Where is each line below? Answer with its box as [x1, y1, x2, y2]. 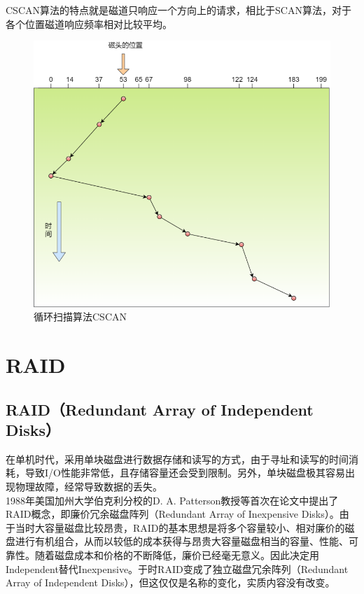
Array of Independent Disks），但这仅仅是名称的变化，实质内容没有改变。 [6, 575, 335, 590]
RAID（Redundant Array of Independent [6, 398, 314, 420]
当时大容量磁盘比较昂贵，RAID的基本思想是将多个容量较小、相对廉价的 [15, 520, 345, 535]
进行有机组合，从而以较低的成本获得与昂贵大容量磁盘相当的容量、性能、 [15, 534, 349, 549]
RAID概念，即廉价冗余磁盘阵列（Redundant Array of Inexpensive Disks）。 [6, 507, 339, 521]
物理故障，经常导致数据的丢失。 [15, 479, 162, 493]
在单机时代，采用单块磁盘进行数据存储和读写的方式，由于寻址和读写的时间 [6, 451, 349, 466]
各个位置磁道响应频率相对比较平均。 [6, 16, 172, 31]
